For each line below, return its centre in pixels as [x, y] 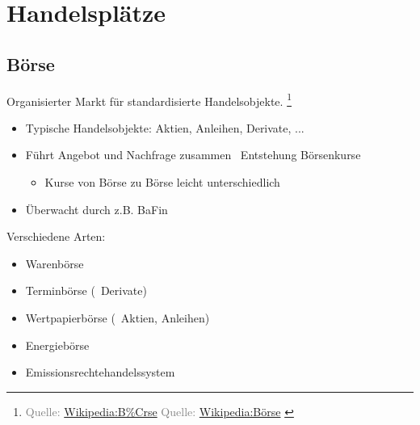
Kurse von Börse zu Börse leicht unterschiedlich [162, 182]
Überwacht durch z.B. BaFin [97, 209]
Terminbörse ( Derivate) [86, 290]
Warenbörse [55, 263]
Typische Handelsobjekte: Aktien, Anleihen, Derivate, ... [165, 127]
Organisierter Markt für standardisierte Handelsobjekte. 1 [149, 99]
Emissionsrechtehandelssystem [100, 372]
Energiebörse [57, 345]
